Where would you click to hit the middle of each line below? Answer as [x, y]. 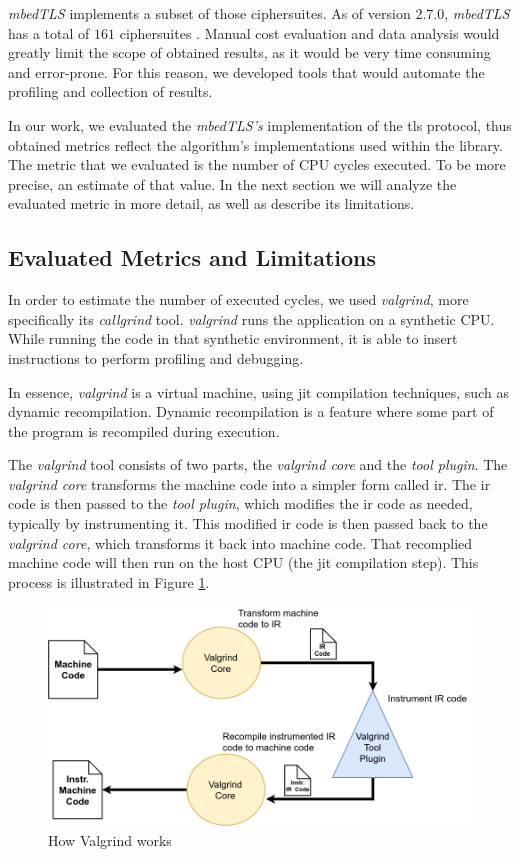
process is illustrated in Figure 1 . [109, 581]
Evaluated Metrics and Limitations [192, 257]
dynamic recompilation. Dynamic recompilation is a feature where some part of [251, 411]
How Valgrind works [110, 840]
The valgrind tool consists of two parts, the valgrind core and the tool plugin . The [258, 464]
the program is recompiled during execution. [144, 430]
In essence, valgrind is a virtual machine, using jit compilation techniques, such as [258, 391]
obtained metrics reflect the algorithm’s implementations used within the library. [255, 144]
